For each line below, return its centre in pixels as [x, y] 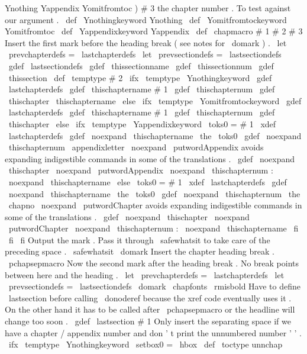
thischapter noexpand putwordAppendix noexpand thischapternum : [141, 170]
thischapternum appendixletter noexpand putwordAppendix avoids [136, 147]
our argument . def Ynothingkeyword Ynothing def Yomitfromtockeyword [146, 19]
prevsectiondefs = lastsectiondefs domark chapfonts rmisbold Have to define [154, 286]
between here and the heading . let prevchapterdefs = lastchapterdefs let [145, 274]
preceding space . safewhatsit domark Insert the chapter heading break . [140, 251]
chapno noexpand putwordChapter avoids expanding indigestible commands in [155, 205]
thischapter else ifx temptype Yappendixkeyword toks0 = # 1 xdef [142, 123]
